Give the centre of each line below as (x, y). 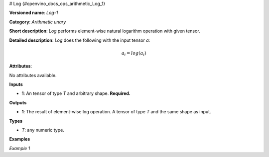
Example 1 (20, 148)
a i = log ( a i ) (134, 54)
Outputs (18, 102)
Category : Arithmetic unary (38, 22)
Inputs (16, 84)
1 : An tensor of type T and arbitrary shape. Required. (76, 93)
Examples (20, 139)
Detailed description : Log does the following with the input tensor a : (80, 40)
